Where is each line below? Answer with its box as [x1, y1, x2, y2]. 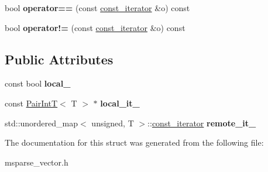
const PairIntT [5, 97, 58, 109]
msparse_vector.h [5, 156, 68, 168]
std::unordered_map [5, 116, 78, 129]
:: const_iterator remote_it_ [147, 116, 256, 129]
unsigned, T [91, 116, 134, 129]
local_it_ [100, 97, 140, 109]
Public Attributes [5, 50, 114, 68]
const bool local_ [5, 77, 71, 90]
